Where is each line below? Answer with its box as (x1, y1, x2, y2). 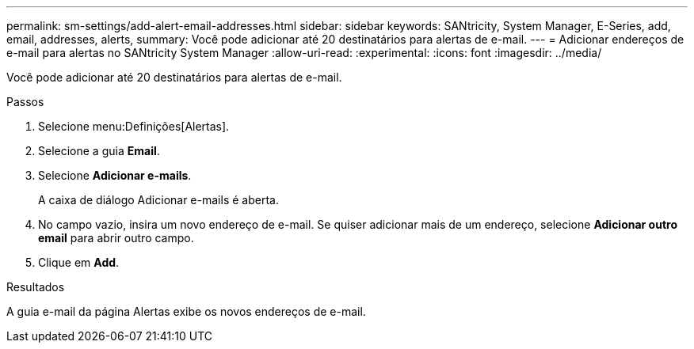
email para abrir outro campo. (38, 231, 194, 245)
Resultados (6, 280, 65, 294)
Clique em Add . (38, 256, 120, 269)
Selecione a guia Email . (38, 144, 160, 157)
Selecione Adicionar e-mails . (38, 169, 192, 182)
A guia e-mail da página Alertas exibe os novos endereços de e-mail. (6, 305, 366, 318)
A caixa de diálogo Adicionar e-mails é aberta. (38, 193, 279, 207)
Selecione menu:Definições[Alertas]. (38, 119, 230, 133)
